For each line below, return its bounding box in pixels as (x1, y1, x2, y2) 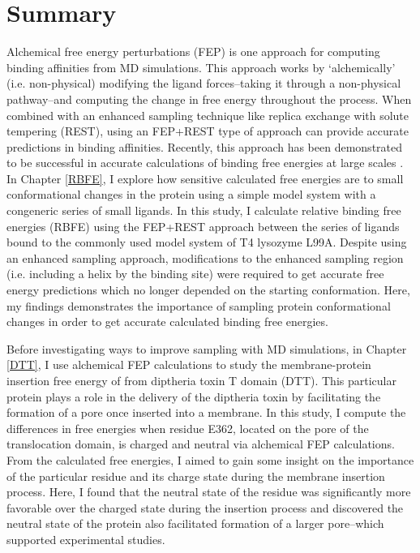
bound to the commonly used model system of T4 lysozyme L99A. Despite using (6, 234, 407, 251)
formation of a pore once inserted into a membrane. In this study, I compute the (6, 404, 406, 421)
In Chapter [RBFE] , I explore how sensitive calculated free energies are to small (6, 169, 404, 186)
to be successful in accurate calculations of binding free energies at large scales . (6, 154, 404, 171)
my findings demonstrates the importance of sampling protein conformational (6, 297, 391, 314)
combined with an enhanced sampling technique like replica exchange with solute (6, 106, 409, 123)
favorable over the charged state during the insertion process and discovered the (6, 499, 404, 516)
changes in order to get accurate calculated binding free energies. (6, 313, 328, 330)
